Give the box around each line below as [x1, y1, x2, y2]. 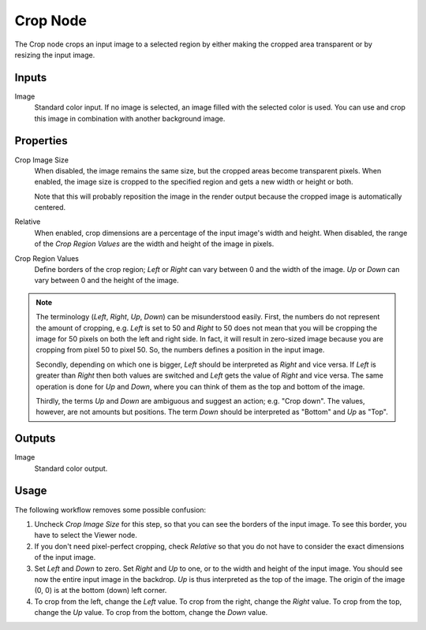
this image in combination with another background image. [34, 114, 226, 123]
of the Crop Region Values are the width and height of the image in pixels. [34, 239, 275, 248]
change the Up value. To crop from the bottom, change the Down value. [34, 608, 268, 617]
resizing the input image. [14, 50, 95, 59]
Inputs [14, 71, 47, 84]
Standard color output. [34, 464, 108, 473]
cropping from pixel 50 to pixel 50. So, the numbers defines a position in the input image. [35, 345, 325, 355]
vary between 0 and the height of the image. [34, 276, 179, 285]
